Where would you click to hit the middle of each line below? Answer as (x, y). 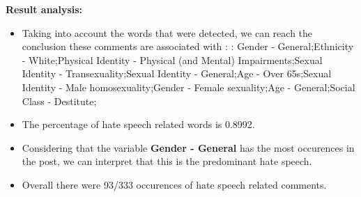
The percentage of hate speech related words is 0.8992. (138, 124)
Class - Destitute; (59, 101)
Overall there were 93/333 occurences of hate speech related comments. (174, 184)
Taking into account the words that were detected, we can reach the (167, 32)
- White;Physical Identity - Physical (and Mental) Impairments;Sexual (172, 60)
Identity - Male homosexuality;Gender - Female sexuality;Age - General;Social (189, 87)
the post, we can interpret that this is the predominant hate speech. (167, 161)
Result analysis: (44, 9)
